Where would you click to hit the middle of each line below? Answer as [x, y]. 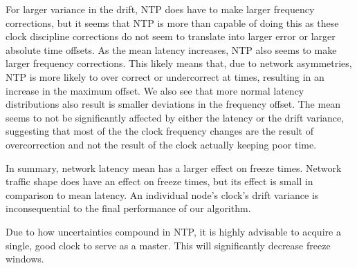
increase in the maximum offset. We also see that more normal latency [155, 90]
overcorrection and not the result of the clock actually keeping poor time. [161, 144]
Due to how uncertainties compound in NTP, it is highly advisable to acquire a [173, 231]
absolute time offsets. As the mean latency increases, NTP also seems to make [171, 49]
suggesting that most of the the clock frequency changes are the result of [159, 131]
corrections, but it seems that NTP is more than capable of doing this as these [172, 22]
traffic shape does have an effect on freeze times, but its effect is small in [159, 181]
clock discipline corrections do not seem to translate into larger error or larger [171, 36]
